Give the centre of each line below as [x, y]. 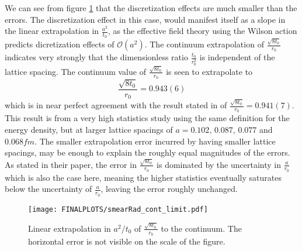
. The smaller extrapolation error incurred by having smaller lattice [155, 141]
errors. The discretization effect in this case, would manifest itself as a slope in [145, 19]
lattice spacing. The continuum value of [75, 71]
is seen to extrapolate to [209, 71]
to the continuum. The [201, 228]
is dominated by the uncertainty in [219, 164]
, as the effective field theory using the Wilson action [203, 31]
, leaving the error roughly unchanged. [169, 189]
